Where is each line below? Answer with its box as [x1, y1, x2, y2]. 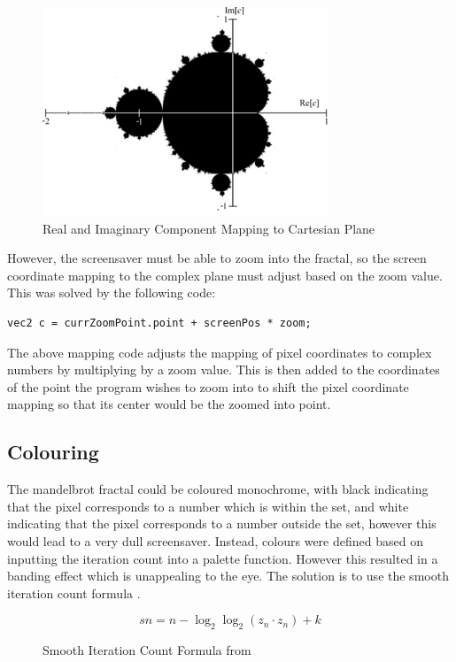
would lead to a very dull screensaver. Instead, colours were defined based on [7, 531, 423, 550]
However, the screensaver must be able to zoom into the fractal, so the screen [7, 249, 427, 267]
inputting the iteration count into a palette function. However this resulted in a [7, 549, 438, 567]
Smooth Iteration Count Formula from [43, 641, 251, 659]
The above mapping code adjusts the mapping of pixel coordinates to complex [7, 343, 432, 361]
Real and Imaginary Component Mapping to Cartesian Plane [43, 219, 375, 237]
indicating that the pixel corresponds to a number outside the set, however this [7, 514, 437, 533]
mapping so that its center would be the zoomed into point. [7, 395, 331, 413]
